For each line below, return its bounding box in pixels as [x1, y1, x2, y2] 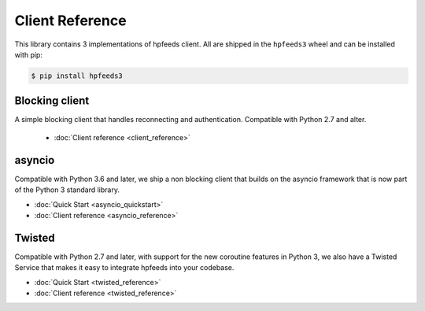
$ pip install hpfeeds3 [31, 71, 124, 80]
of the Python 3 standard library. [14, 185, 120, 194]
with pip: [14, 50, 43, 59]
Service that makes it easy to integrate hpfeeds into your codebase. [14, 263, 235, 272]
